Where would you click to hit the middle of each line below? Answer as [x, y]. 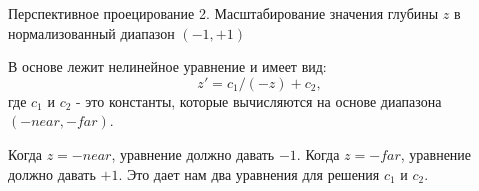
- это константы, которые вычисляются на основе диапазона [259, 100]
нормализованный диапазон [91, 32]
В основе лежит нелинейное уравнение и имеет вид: [167, 66]
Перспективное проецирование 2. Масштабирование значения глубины [223, 13]
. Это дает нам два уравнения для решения [249, 173]
